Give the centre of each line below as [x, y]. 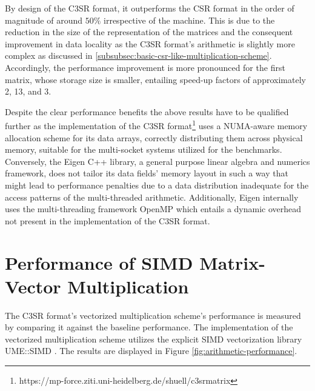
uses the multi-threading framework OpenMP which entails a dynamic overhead [153, 209]
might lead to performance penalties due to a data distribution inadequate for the [157, 185]
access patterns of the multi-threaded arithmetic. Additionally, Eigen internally [152, 197]
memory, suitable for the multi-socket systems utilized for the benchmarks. [144, 149]
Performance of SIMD [99, 262]
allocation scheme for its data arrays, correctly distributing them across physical [154, 137]
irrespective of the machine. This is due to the [189, 20]
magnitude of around [44, 20]
